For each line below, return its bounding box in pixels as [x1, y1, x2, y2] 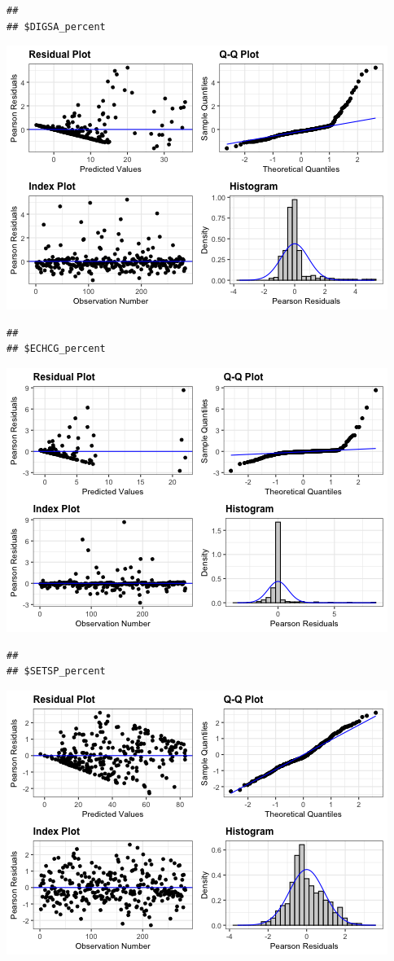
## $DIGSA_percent [7, 20, 106, 33]
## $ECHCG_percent [7, 343, 106, 355]
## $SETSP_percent [7, 665, 106, 678]
